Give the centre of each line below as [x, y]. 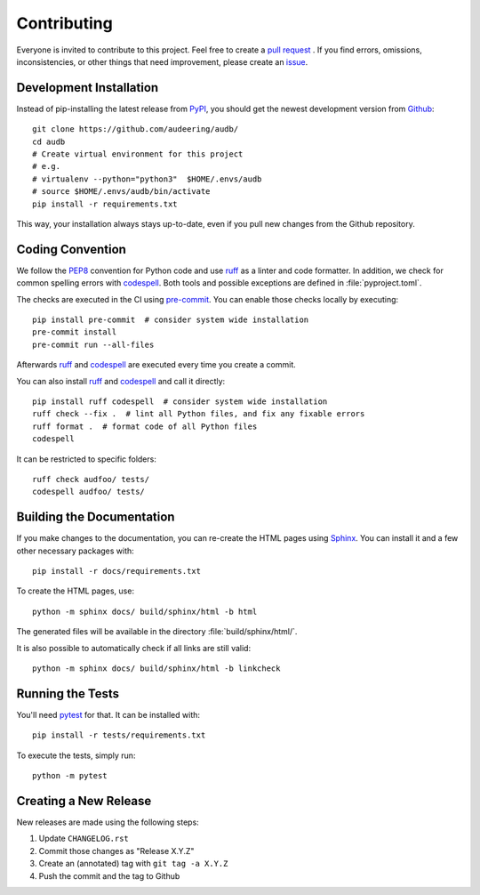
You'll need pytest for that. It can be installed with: [108, 714]
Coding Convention [71, 249]
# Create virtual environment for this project [138, 154]
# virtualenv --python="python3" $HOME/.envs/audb [147, 179]
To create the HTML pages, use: [76, 591]
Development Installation [88, 88]
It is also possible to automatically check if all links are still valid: [134, 648]
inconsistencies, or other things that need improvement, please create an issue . [162, 61]
